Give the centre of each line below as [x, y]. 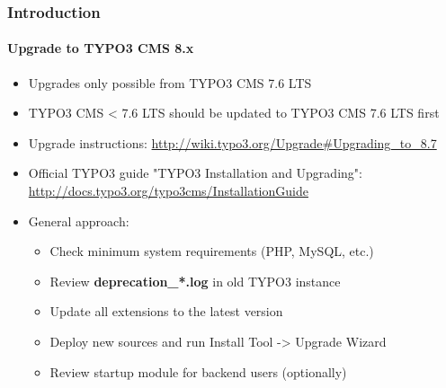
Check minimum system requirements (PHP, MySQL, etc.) [212, 251]
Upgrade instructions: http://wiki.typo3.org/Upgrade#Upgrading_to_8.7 [232, 142]
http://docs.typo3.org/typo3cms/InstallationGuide [168, 191]
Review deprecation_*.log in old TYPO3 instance [195, 281]
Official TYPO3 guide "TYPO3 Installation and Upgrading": [195, 173]
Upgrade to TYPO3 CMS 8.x [101, 48]
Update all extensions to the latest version [166, 311]
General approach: [79, 220]
